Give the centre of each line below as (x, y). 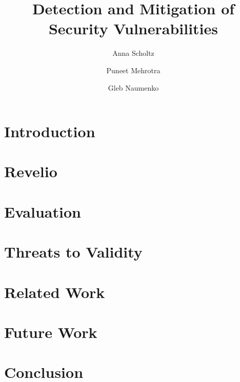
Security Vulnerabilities (133, 28)
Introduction (50, 131)
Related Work (55, 292)
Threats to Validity (73, 252)
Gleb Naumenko (133, 87)
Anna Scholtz (133, 53)
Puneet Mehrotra (133, 70)
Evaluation (43, 211)
